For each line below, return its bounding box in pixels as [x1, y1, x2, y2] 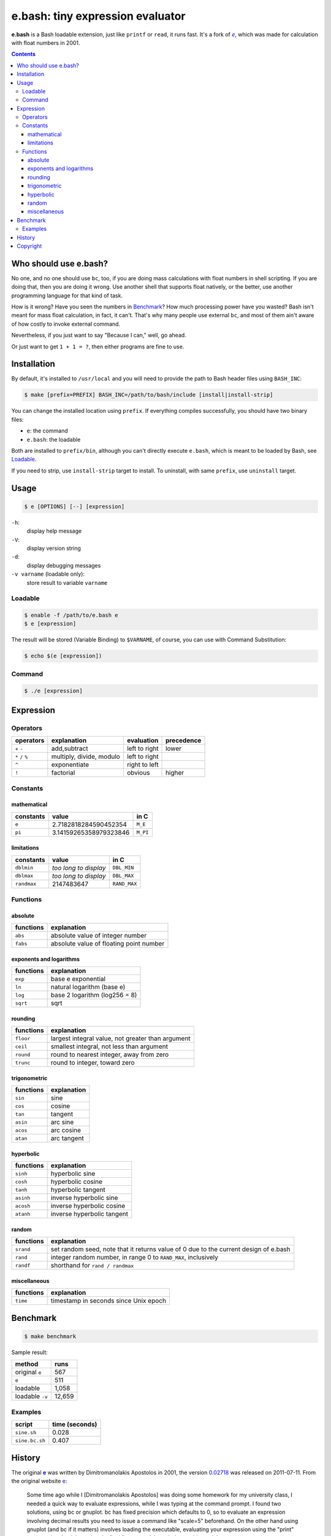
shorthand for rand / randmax [50, 1261, 134, 1270]
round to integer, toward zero [50, 1059, 135, 1067]
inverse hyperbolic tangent [50, 1210, 129, 1218]
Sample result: [11, 1349, 48, 1356]
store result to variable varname [26, 579, 108, 586]
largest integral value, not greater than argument [50, 1034, 191, 1043]
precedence [165, 736, 202, 745]
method [15, 1360, 39, 1368]
